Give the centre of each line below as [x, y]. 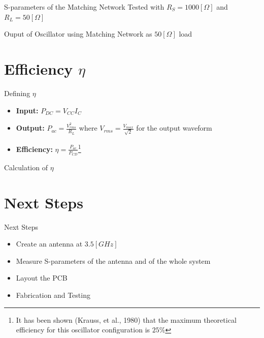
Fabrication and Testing [53, 295]
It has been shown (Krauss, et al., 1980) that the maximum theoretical [126, 319]
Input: [27, 110]
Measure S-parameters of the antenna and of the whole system [113, 260]
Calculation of [26, 167]
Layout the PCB [42, 278]
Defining [17, 93]
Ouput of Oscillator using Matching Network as [78, 34]
